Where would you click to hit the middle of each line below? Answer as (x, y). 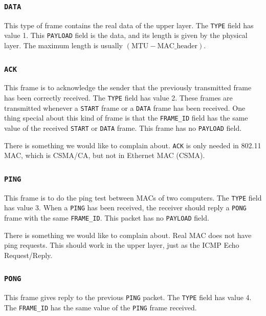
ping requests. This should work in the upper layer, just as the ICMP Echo (122, 245)
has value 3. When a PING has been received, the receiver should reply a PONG (125, 208)
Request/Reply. (28, 255)
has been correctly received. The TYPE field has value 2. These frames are (118, 98)
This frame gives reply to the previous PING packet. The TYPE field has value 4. (128, 297)
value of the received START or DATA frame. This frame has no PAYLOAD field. (123, 128)
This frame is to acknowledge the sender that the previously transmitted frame (128, 87)
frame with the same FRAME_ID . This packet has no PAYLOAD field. (107, 218)
